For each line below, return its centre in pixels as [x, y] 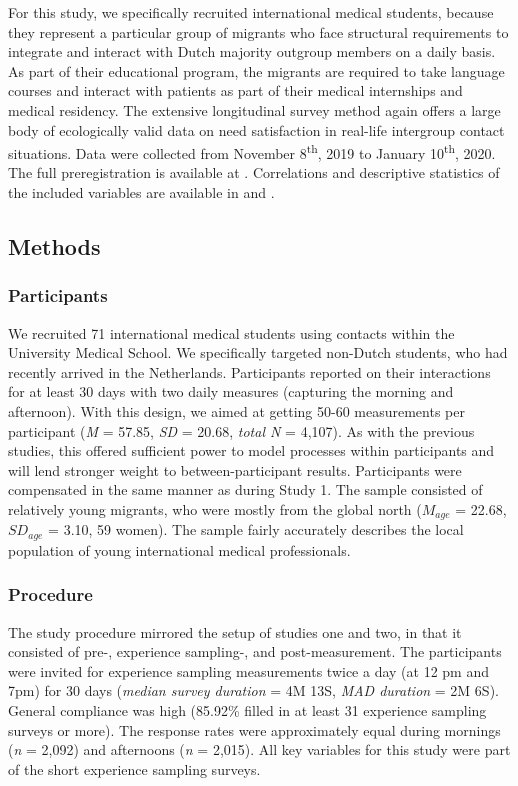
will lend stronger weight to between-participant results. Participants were [235, 469]
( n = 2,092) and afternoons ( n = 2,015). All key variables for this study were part [259, 749]
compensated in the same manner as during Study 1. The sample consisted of [245, 489]
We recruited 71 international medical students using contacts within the [231, 332]
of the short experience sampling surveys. [134, 768]
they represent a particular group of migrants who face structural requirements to [258, 31]
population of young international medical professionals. [179, 549]
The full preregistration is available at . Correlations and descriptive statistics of [254, 172]
